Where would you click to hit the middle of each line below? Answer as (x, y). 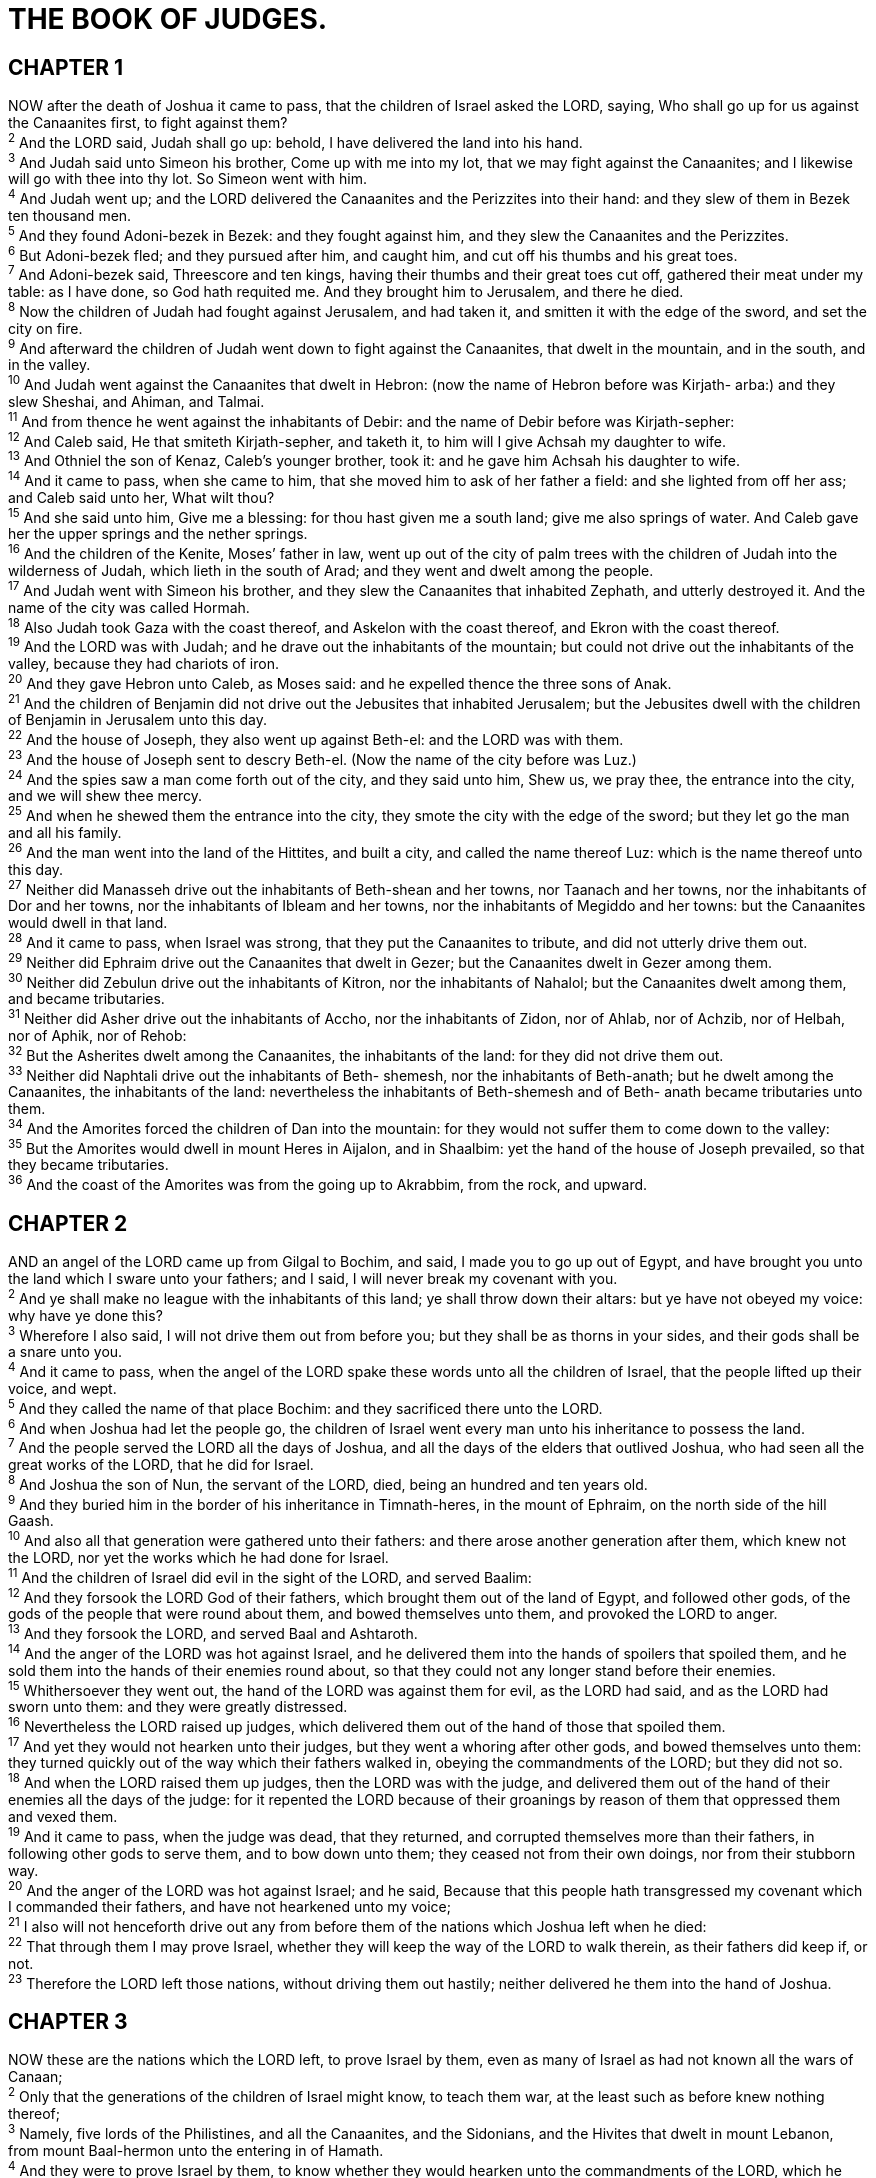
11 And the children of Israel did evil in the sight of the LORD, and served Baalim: (270, 1575)
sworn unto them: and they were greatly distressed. (178, 1707)
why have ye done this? (85, 1315)
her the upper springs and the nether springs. (158, 534)
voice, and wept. (62, 1388)
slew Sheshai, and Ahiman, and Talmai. (136, 402)
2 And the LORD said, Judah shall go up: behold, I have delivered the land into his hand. (295, 141)
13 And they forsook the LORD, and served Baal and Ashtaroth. (213, 1632)
